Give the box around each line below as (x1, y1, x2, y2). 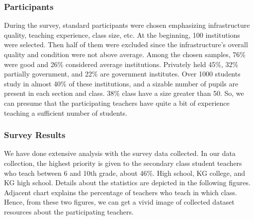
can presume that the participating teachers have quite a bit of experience (4, 97, 230, 108)
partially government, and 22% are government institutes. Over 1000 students (4, 69, 241, 79)
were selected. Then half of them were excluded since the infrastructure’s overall (4, 39, 248, 50)
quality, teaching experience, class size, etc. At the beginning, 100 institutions (4, 29, 240, 40)
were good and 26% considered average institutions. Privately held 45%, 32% (4, 59, 239, 69)
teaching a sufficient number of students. (4, 107, 127, 118)
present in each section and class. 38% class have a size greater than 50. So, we (4, 88, 244, 98)
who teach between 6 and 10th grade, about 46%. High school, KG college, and (4, 167, 246, 178)
